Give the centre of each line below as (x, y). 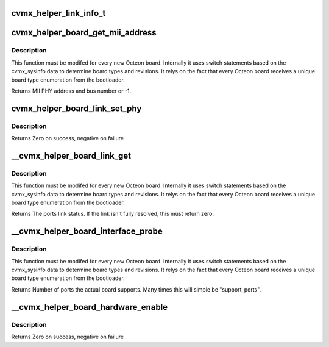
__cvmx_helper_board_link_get (71, 156)
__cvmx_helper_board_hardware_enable (90, 307)
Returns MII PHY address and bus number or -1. (71, 91)
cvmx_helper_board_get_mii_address (84, 33)
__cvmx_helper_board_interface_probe (87, 231)
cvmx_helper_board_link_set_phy (76, 108)
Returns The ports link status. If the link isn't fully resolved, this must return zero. (113, 214)
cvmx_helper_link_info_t (58, 13)
